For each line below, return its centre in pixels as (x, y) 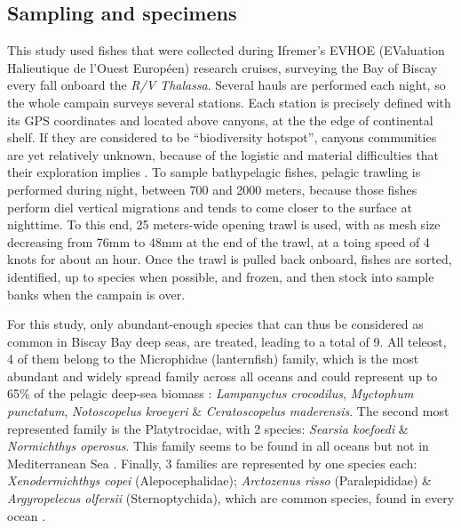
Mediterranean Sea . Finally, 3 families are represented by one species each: (212, 463)
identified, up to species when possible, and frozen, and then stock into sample (221, 276)
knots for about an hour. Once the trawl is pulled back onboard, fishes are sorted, (230, 259)
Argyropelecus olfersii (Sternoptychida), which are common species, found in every (231, 498)
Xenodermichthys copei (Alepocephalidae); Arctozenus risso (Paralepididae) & (219, 480)
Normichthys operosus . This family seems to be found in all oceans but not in (218, 446)
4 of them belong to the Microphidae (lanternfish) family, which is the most (213, 359)
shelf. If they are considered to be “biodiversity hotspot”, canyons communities (222, 137)
